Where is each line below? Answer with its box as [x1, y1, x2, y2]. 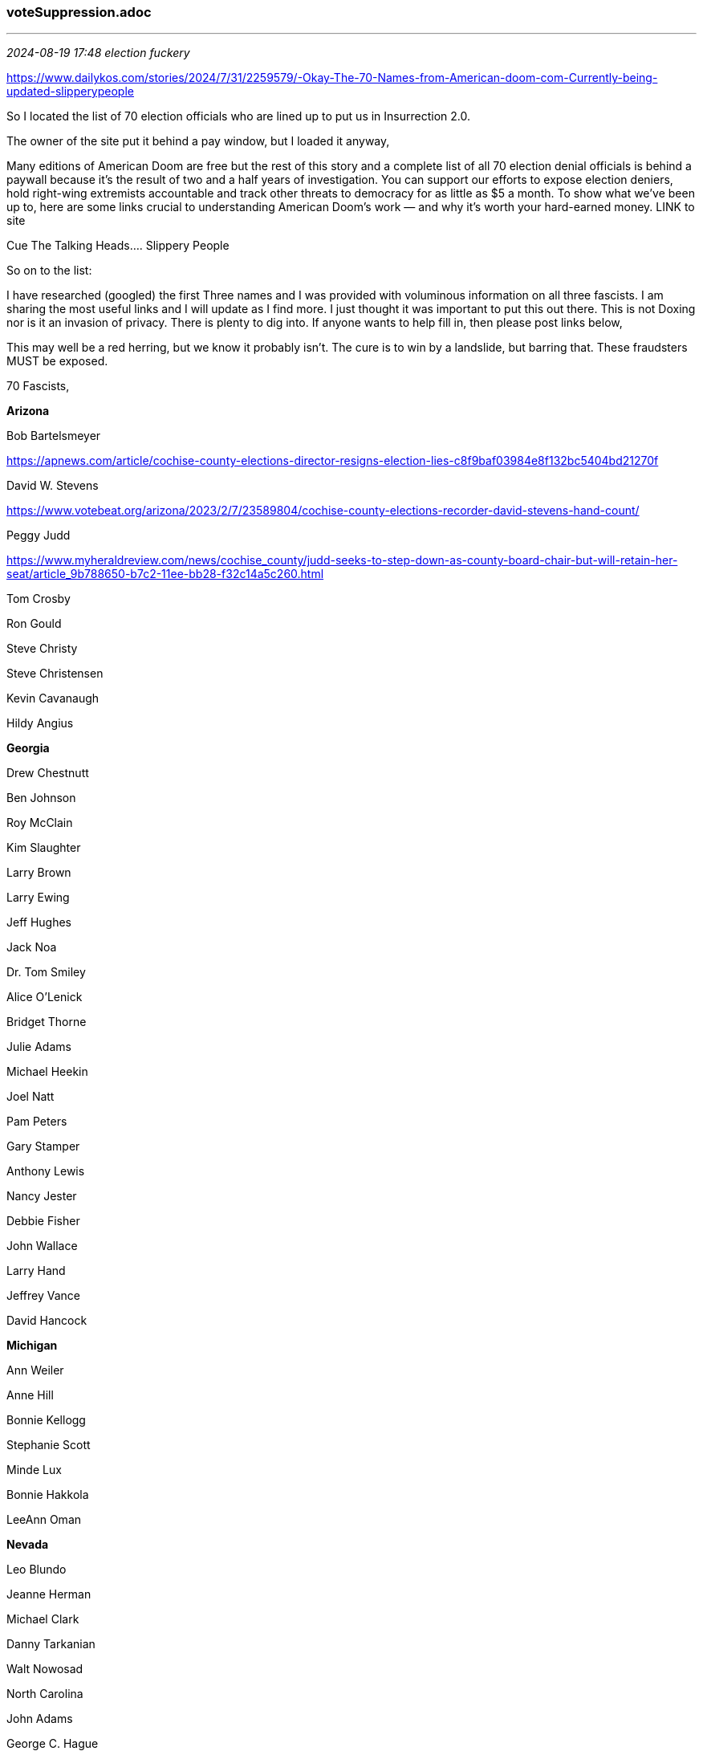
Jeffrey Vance [6, 1289, 80, 1303]
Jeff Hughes [6, 915, 72, 930]
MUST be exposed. [6, 354, 108, 369]
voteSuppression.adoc [6, 4, 152, 20]
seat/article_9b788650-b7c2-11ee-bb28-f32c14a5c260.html [6, 567, 324, 581]
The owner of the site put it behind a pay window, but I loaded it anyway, [6, 134, 390, 149]
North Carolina [6, 1687, 83, 1701]
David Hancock [6, 1313, 87, 1328]
